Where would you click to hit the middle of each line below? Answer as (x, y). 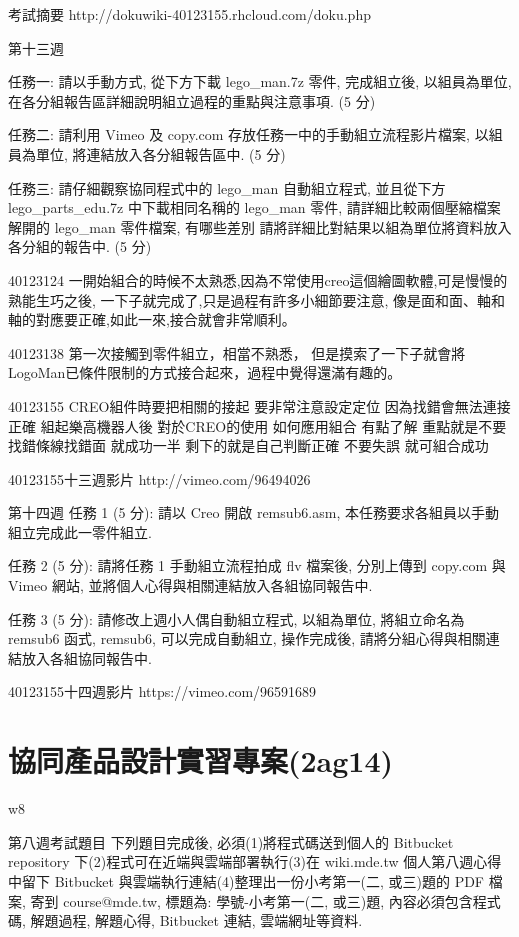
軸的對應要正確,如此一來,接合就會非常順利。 (152, 319)
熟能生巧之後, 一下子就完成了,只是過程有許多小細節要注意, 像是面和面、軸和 (256, 299)
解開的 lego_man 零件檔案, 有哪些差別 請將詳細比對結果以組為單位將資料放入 (260, 226)
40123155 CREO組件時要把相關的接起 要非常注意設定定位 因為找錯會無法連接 (259, 405)
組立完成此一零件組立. (80, 531)
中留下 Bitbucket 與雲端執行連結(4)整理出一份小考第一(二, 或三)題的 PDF (246, 880)
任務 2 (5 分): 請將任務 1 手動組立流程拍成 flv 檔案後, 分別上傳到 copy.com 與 (257, 565)
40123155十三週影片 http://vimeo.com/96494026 (159, 478)
